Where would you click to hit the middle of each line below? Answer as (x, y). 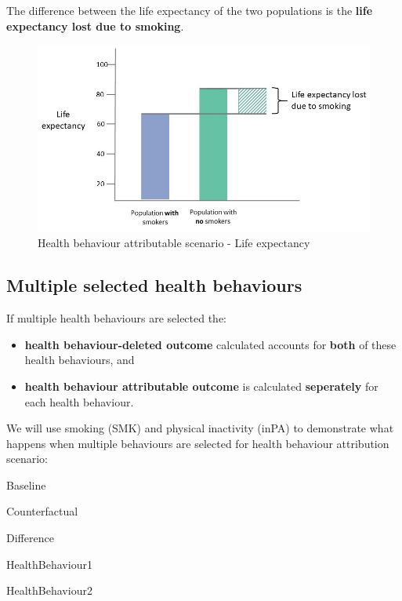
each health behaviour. (79, 401)
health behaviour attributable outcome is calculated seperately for (201, 386)
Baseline (26, 484)
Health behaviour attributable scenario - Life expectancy (174, 243)
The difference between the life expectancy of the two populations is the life (190, 10)
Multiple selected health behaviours (154, 285)
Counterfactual (42, 511)
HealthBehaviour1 (49, 564)
